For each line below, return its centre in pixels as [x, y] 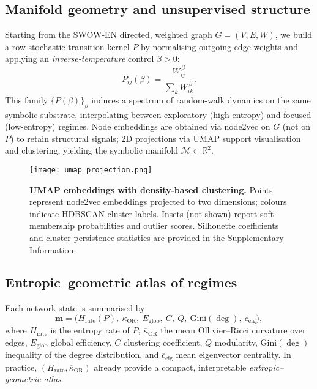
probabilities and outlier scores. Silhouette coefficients [178, 225]
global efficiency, [81, 342]
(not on [296, 126]
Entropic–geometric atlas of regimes [121, 282]
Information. [53, 249]
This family [27, 99]
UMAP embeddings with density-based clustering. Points [151, 189]
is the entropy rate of [90, 330]
